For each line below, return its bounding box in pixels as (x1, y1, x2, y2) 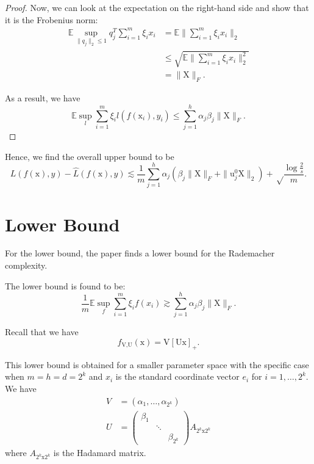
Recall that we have (5, 325, 79, 338)
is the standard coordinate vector (115, 370, 240, 383)
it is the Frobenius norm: (5, 13, 98, 26)
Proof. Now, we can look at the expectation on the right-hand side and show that (5, 1, 309, 13)
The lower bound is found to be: (5, 279, 126, 292)
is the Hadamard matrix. (53, 446, 146, 459)
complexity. (5, 259, 48, 272)
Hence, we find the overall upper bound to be (5, 150, 174, 162)
